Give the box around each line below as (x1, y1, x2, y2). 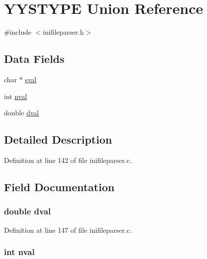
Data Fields (4, 51, 65, 66)
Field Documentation (4, 179, 115, 194)
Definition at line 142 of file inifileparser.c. (4, 155, 132, 165)
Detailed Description (4, 132, 112, 147)
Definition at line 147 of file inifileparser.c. (4, 224, 132, 235)
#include (4, 27, 32, 37)
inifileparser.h (43, 27, 84, 37)
